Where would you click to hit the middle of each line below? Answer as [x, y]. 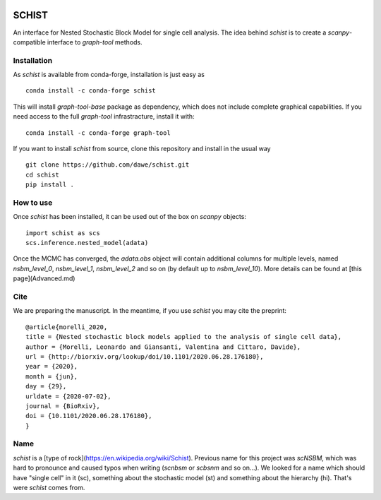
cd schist [42, 174]
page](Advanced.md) [44, 278]
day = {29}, [46, 386]
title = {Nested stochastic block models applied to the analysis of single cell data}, [184, 337]
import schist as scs [63, 233]
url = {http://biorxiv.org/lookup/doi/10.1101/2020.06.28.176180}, [145, 356]
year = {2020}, [52, 367]
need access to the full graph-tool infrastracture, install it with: [104, 117]
